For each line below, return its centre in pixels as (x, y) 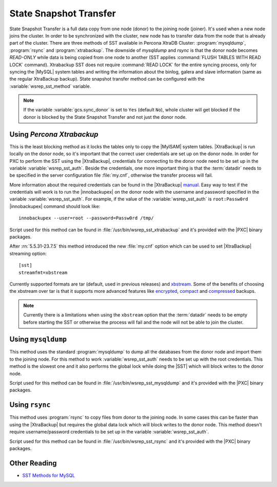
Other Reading (33, 463)
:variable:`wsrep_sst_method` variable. (50, 86)
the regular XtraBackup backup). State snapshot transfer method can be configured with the (107, 79)
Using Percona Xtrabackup (54, 134)
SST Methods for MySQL (49, 475)
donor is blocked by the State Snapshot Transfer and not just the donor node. (105, 117)
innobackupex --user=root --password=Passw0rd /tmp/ (86, 218)
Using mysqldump (38, 339)
